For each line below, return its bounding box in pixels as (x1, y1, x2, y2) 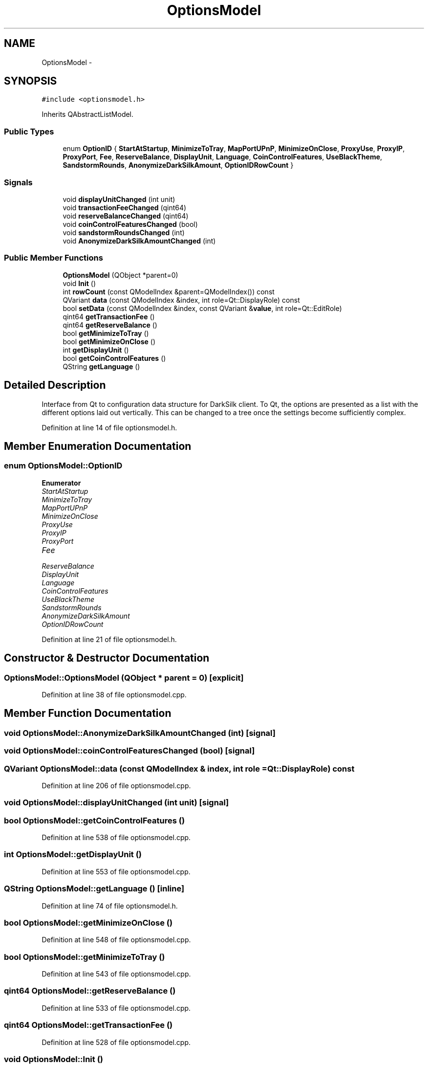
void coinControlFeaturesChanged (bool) (63, 220, 198, 228)
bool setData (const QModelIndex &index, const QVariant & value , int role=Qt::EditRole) (63, 304, 342, 312)
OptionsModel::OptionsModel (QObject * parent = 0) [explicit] (4, 672, 244, 683)
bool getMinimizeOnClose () (63, 337, 156, 346)
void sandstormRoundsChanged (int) (63, 228, 185, 237)
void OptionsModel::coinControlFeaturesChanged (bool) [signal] (4, 746, 255, 756)
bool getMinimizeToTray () (63, 329, 149, 337)
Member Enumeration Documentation (4, 440, 192, 452)
